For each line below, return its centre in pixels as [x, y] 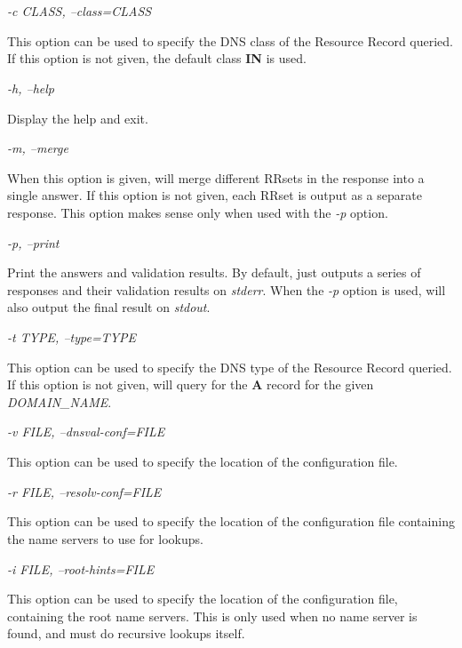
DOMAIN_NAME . [60, 401]
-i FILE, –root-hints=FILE [81, 568]
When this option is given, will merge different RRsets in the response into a [216, 177]
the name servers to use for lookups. [105, 538]
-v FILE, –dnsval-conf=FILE [86, 432]
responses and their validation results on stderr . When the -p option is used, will [227, 289]
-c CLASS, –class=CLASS [80, 11]
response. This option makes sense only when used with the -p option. [198, 212]
